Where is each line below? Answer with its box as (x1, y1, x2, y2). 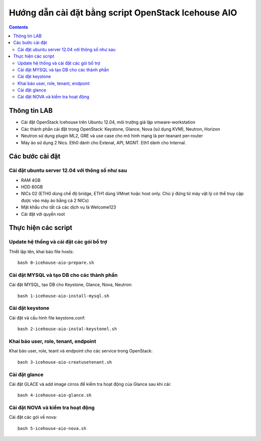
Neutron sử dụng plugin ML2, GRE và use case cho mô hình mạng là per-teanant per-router (21, 133, 203, 139)
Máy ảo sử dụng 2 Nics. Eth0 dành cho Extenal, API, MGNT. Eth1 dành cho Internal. (21, 139, 186, 145)
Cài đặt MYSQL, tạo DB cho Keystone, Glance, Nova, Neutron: (9, 282, 132, 288)
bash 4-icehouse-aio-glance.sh (17, 393, 92, 398)
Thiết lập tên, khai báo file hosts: (9, 248, 74, 254)
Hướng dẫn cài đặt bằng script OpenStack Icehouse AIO (9, 7, 237, 18)
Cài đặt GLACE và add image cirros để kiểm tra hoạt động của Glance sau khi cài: (9, 381, 171, 387)
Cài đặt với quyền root (21, 211, 65, 217)
